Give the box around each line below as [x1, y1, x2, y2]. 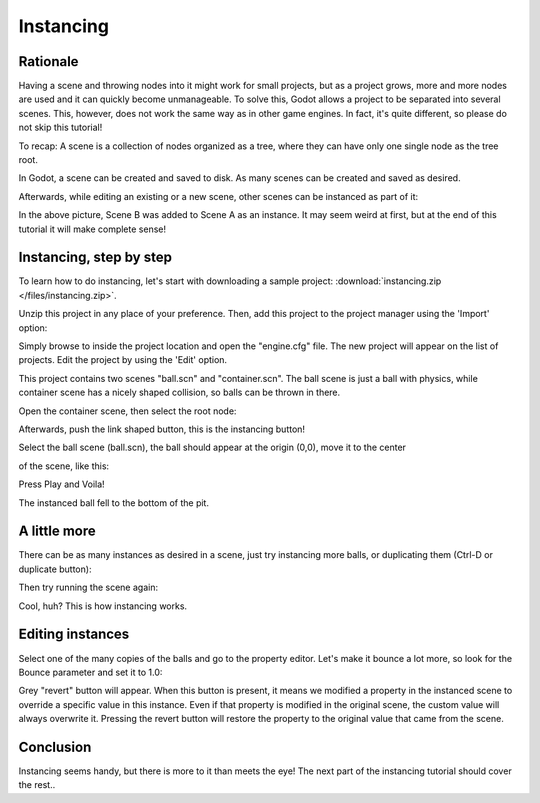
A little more [18, 523, 97, 540]
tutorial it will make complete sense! [18, 223, 167, 235]
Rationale [18, 53, 79, 70]
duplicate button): [18, 563, 92, 575]
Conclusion [18, 738, 92, 755]
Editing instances [18, 626, 130, 643]
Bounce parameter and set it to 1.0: [18, 666, 163, 678]
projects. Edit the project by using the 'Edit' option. [18, 354, 228, 366]
